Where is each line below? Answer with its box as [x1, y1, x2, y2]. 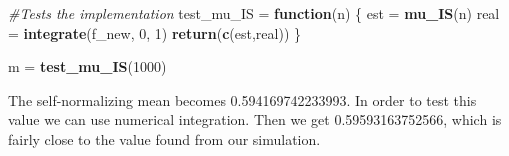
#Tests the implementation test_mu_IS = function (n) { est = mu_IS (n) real [8, 3, 500, 23]
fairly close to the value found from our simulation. [8, 128, 321, 149]
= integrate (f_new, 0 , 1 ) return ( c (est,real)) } [8, 22, 301, 43]
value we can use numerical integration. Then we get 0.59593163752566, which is [8, 109, 502, 130]
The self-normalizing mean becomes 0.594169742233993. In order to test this [8, 89, 477, 110]
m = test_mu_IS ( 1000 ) [8, 56, 167, 77]
